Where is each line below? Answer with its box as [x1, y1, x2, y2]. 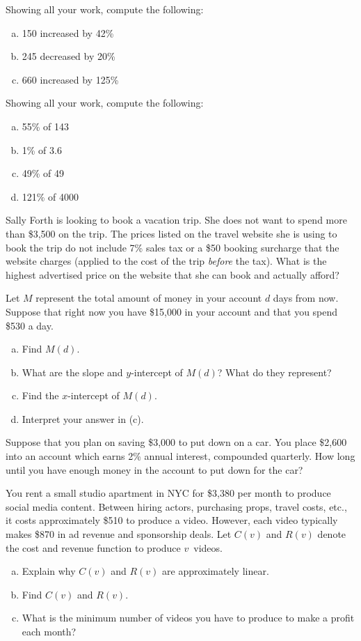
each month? [22, 624, 77, 638]
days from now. [273, 291, 339, 305]
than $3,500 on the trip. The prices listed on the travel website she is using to [6, 226, 337, 240]
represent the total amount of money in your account [35, 291, 262, 305]
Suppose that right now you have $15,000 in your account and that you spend [6, 304, 338, 318]
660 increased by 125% [22, 72, 119, 86]
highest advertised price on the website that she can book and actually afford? [6, 267, 339, 281]
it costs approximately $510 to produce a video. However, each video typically [6, 513, 338, 527]
